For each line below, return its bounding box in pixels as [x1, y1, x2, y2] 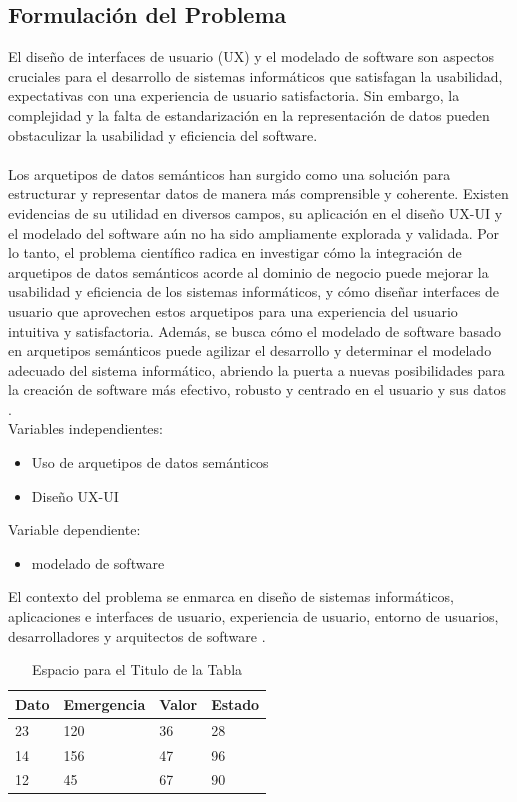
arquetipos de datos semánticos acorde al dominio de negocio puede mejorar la [8, 261, 489, 282]
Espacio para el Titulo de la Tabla [32, 659, 243, 680]
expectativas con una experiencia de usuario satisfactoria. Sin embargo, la [8, 85, 460, 106]
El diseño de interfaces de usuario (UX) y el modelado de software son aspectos [8, 46, 495, 67]
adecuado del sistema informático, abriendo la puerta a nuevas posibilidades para [8, 359, 505, 380]
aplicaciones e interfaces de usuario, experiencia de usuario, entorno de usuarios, [8, 606, 499, 627]
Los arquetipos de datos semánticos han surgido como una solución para [8, 163, 451, 184]
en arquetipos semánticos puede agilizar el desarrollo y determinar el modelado [8, 340, 492, 361]
